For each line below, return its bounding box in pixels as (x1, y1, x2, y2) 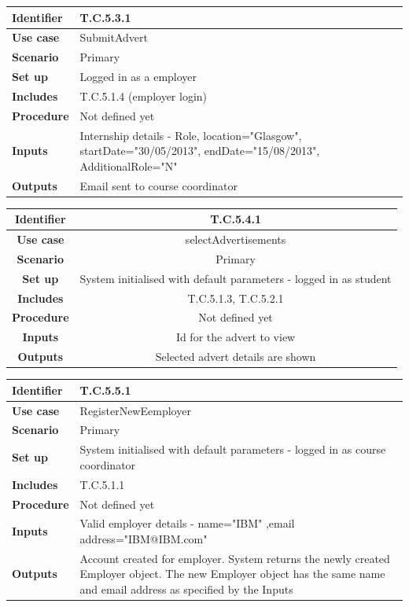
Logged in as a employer (79, 68, 197, 85)
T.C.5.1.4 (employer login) (79, 87, 208, 104)
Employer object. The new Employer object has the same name (79, 565, 385, 582)
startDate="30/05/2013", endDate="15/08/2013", (79, 142, 320, 159)
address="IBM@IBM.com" (79, 530, 208, 546)
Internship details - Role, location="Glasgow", (79, 127, 302, 143)
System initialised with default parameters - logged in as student (79, 270, 392, 286)
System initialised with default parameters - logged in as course (79, 441, 386, 458)
